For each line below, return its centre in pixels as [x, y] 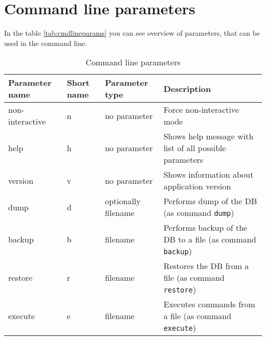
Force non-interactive [201, 110]
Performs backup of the [205, 228]
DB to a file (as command [210, 239]
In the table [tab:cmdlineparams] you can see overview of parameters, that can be [132, 33]
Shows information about [208, 175]
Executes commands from [209, 304]
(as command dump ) [199, 213]
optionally [123, 201]
